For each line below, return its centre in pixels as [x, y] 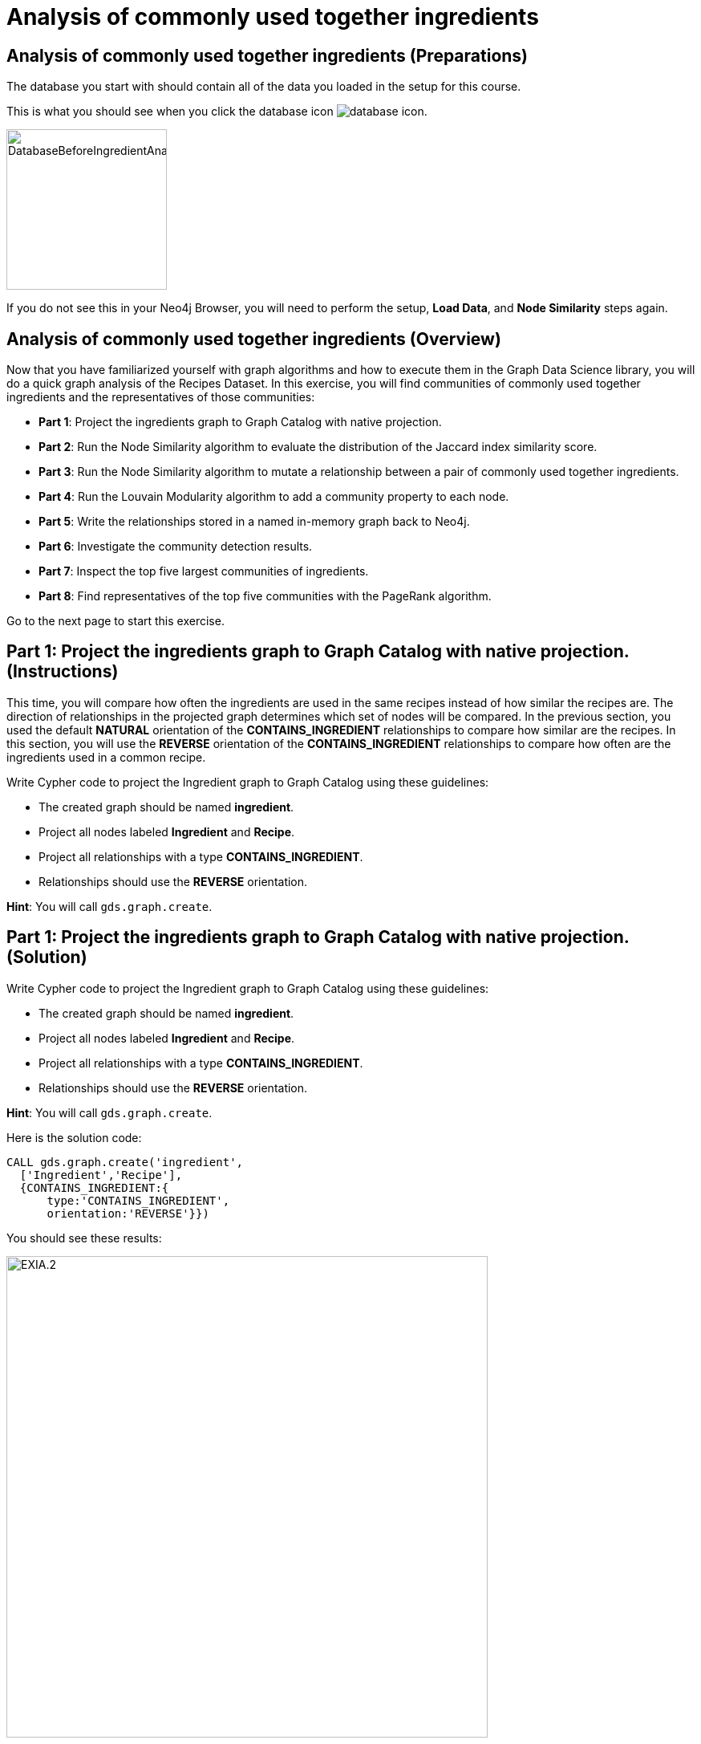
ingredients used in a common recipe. [106, 757]
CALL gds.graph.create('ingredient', [125, 1162]
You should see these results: [84, 1238]
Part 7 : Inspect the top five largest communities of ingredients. [204, 571]
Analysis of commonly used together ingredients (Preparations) [267, 55]
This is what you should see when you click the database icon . [217, 112]
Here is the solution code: [74, 1137]
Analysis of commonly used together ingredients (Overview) [254, 339]
